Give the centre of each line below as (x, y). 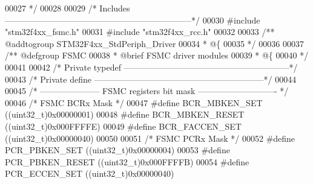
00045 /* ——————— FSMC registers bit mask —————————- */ (147, 91)
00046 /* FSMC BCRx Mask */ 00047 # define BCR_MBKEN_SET (134, 102)
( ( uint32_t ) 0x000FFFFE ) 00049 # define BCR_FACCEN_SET (123, 126)
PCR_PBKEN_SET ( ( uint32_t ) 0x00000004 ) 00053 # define (117, 150)
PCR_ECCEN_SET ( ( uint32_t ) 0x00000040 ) (90, 173)
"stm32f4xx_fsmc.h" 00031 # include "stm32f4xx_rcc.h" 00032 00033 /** (140, 32)
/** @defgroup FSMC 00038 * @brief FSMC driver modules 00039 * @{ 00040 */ (157, 55)
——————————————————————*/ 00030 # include (133, 20)
